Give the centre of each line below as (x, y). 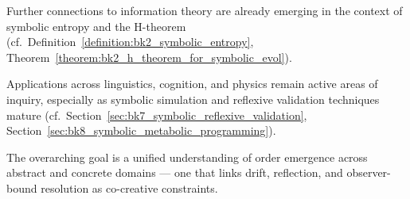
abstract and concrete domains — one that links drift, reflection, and (175, 172)
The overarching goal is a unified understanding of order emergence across (187, 157)
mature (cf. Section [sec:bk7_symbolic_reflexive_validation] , (157, 115)
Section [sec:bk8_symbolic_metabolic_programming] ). (141, 130)
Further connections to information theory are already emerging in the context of (205, 10)
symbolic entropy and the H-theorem (96, 26)
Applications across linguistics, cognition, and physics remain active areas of (192, 84)
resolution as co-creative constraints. (129, 188)
